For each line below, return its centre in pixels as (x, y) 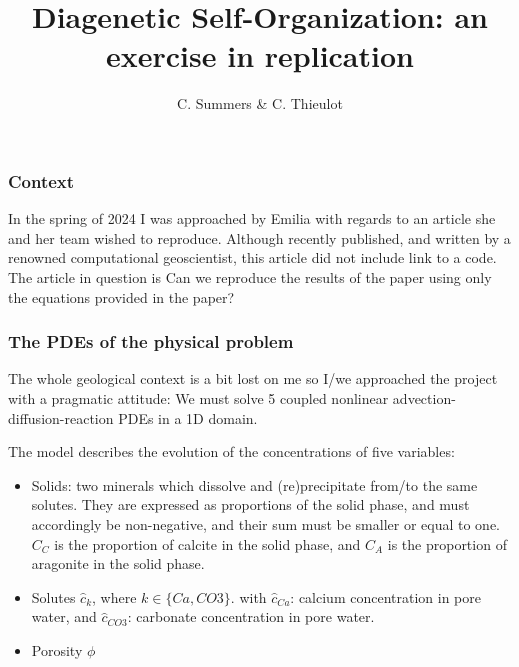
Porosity (57, 649)
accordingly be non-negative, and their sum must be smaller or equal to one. (266, 523)
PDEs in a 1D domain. (188, 417)
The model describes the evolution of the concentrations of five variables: (231, 451)
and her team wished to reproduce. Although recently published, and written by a (259, 237)
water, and (64, 616)
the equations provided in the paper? (121, 296)
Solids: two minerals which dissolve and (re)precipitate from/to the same (254, 484)
